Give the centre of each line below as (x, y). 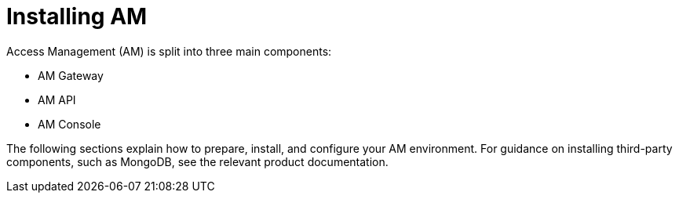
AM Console (69, 124)
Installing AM (77, 16)
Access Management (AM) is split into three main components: (169, 51)
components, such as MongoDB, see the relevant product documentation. (197, 161)
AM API (57, 99)
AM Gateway (71, 75)
